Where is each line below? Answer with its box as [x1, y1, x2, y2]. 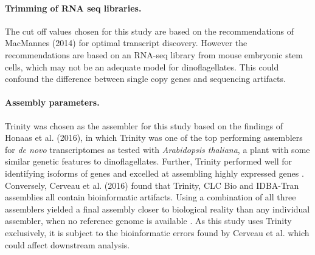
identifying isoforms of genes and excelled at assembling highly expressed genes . [5, 166, 304, 179]
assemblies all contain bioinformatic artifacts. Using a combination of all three [5, 191, 296, 203]
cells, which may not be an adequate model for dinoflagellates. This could [5, 60, 279, 73]
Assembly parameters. [5, 96, 100, 109]
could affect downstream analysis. [5, 238, 130, 251]
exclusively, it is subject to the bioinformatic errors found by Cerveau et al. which [5, 226, 310, 239]
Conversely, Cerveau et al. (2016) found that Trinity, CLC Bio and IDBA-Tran [5, 178, 299, 191]
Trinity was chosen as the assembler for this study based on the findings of [5, 119, 283, 132]
